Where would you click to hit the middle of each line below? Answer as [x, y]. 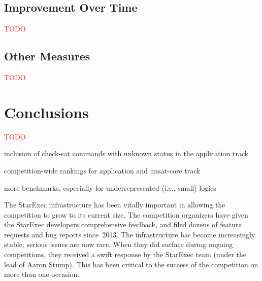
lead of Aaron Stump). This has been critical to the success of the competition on [131, 264]
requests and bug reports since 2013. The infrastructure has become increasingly [130, 234]
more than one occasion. [42, 274]
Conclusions [46, 112]
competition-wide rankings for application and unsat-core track [102, 170]
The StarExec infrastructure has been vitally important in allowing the [115, 205]
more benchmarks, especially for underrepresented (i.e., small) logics [110, 187]
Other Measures [47, 56]
